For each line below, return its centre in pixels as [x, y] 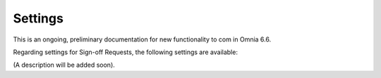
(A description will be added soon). [64, 65]
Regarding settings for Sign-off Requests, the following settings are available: [125, 52]
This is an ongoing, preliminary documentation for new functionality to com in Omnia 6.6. [142, 39]
